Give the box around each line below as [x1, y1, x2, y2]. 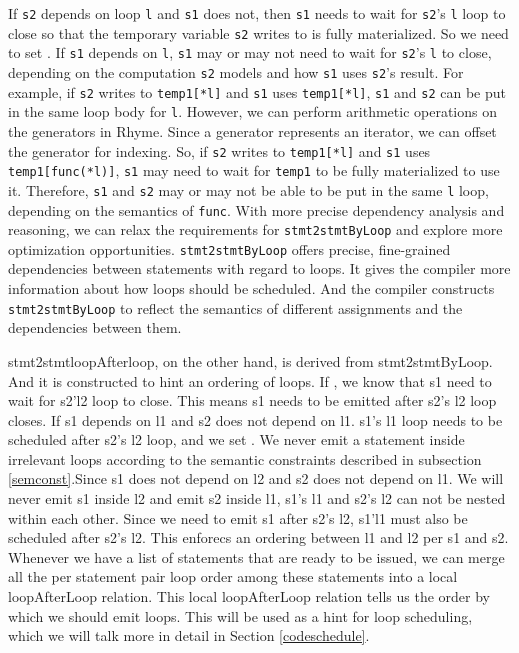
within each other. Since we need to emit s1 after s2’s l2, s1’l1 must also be [8, 507, 468, 528]
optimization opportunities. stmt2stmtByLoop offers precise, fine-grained [8, 238, 451, 259]
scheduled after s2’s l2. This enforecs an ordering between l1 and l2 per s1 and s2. [8, 527, 509, 548]
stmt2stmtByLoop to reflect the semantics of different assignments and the [8, 297, 463, 318]
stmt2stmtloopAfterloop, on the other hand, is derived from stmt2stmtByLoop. [8, 350, 493, 371]
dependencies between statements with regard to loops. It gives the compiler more [8, 258, 511, 279]
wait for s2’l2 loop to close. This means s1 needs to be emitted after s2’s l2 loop [8, 390, 497, 411]
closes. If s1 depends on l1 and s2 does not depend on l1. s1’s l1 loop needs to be [8, 409, 503, 430]
